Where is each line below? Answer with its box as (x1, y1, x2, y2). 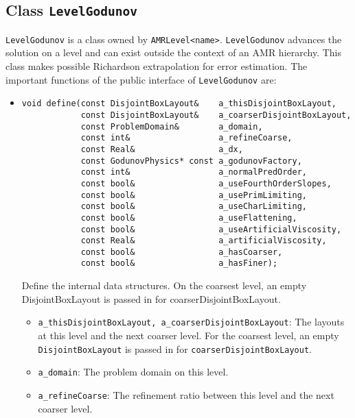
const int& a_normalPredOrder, (80, 167, 308, 177)
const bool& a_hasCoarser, (80, 247, 283, 257)
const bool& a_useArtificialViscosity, (80, 224, 342, 234)
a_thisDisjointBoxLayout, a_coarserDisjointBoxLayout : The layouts (38, 315, 345, 329)
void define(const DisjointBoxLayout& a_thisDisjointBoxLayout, (21, 99, 336, 109)
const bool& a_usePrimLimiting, (80, 190, 308, 200)
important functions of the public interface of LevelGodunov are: (5, 72, 277, 86)
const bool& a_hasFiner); (80, 258, 278, 269)
